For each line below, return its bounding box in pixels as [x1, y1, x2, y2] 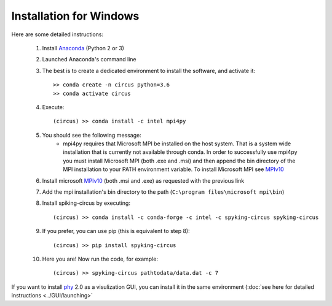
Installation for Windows [11, 9, 140, 23]
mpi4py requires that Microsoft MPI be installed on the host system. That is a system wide [63, 140, 291, 147]
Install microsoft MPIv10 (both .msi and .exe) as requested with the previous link [42, 177, 245, 184]
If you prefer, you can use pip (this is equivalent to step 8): [42, 228, 190, 235]
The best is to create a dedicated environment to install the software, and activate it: [42, 67, 255, 74]
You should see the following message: [42, 131, 141, 139]
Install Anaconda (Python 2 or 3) [42, 44, 124, 52]
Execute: [42, 103, 65, 110]
